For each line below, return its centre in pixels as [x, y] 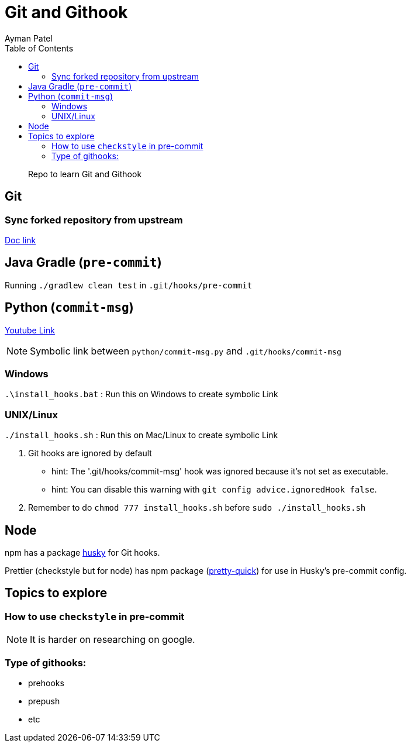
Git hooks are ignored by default [90, 453]
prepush [44, 701]
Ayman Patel [29, 38]
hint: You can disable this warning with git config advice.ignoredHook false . [214, 490]
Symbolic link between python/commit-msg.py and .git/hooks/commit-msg [186, 351]
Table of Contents [39, 48]
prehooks [46, 683]
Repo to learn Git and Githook [85, 174]
